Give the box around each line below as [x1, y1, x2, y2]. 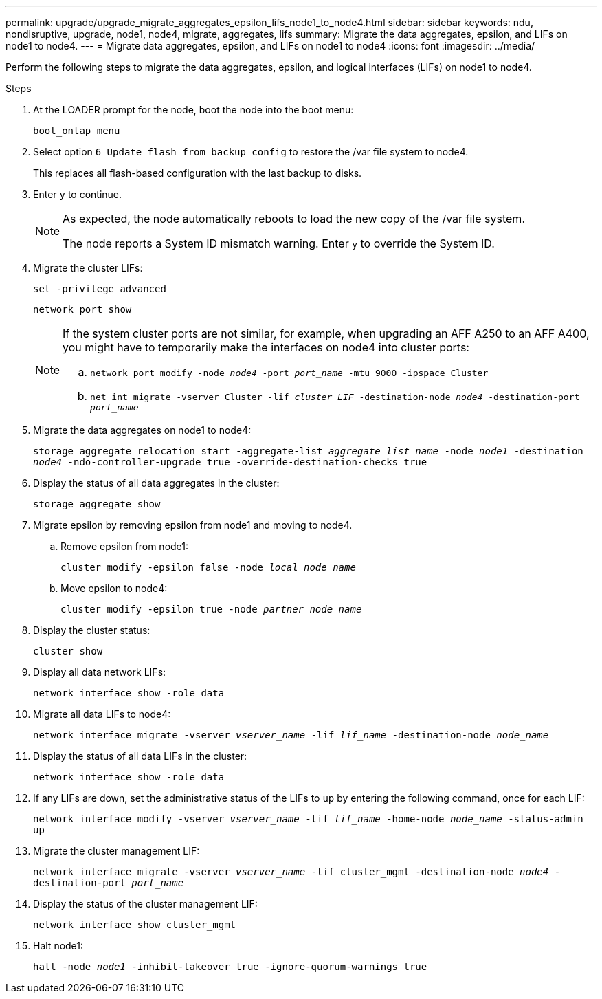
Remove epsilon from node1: [60, 540, 189, 552]
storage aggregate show [33, 498, 161, 509]
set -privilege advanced [33, 283, 166, 294]
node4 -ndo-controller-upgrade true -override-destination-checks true [33, 457, 427, 468]
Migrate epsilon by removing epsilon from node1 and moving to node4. [33, 519, 353, 531]
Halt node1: [33, 940, 84, 952]
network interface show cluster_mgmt [33, 919, 236, 930]
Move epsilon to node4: [60, 582, 168, 594]
